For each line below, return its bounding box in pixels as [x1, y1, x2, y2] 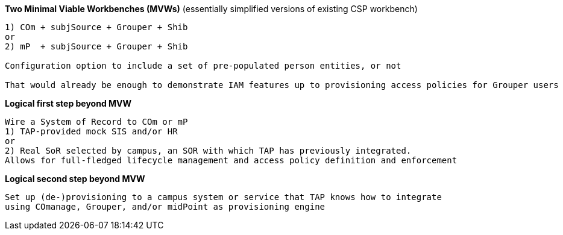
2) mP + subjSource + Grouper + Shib [5, 42, 188, 51]
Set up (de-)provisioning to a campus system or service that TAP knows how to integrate [5, 192, 442, 202]
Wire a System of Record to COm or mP [5, 117, 188, 127]
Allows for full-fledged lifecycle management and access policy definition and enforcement [5, 155, 458, 165]
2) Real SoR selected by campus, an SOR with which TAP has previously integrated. [5, 146, 412, 155]
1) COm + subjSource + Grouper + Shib [5, 22, 188, 32]
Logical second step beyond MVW [5, 174, 145, 184]
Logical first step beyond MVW [5, 98, 132, 108]
